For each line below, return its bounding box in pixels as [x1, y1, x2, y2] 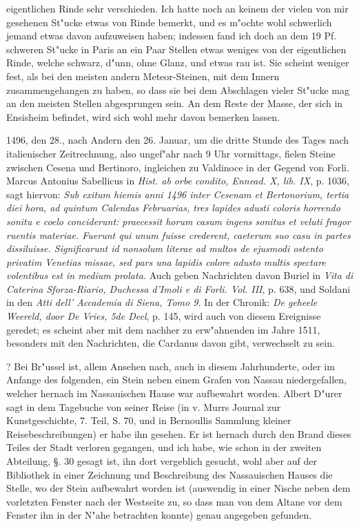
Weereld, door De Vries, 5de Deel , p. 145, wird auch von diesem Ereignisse [6, 309, 321, 323]
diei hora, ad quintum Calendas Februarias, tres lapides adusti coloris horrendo [6, 200, 340, 215]
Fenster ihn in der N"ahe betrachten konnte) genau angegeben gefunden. [6, 508, 312, 522]
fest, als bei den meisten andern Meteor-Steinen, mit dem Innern [6, 68, 280, 83]
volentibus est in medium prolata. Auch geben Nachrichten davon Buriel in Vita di [6, 268, 353, 282]
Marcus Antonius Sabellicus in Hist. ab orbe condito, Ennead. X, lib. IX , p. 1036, [6, 173, 349, 188]
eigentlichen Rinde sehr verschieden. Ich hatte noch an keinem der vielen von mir [6, 1, 349, 15]
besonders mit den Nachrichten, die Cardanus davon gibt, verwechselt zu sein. [6, 336, 335, 350]
